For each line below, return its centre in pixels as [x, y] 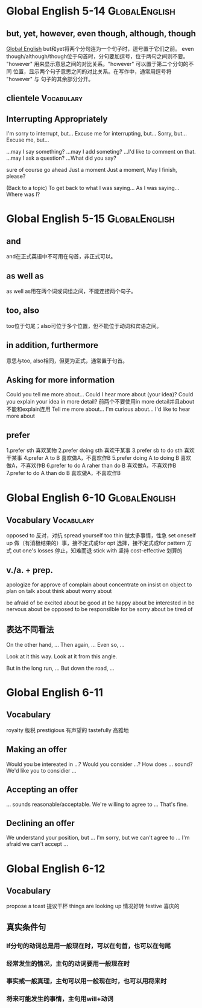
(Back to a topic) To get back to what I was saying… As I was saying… [93, 188]
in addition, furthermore [52, 345]
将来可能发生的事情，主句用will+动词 [60, 999]
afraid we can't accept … [37, 844]
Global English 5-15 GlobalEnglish [90, 219]
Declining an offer [41, 823]
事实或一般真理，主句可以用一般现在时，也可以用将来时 [87, 981]
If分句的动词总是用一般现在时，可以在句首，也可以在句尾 [89, 946]
